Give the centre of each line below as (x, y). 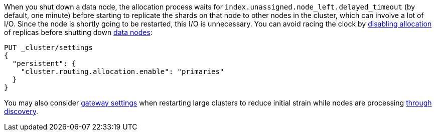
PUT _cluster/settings (49, 47)
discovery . (21, 111)
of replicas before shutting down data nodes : (78, 32)
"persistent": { (44, 63)
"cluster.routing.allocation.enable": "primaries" (122, 71)
